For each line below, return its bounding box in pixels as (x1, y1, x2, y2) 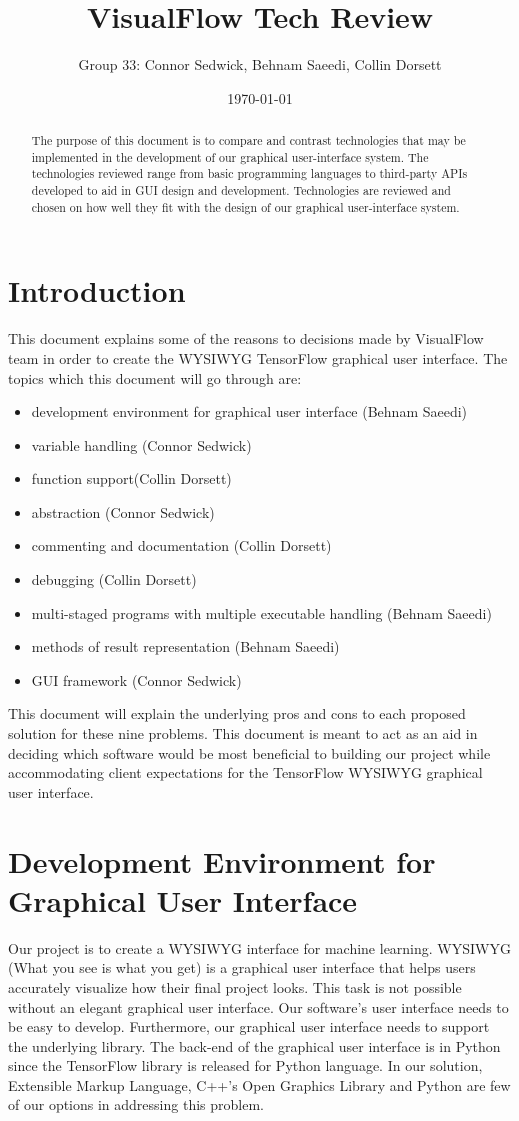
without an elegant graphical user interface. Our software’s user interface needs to (8, 996, 509, 1017)
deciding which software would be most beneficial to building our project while (8, 742, 491, 763)
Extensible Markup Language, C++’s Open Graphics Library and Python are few (8, 1074, 511, 1095)
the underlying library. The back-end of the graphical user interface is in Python (8, 1035, 501, 1056)
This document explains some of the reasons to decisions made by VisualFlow (8, 328, 484, 349)
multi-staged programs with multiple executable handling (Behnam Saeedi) (31, 602, 492, 623)
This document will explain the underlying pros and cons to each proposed (8, 703, 466, 724)
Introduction (8, 270, 186, 311)
